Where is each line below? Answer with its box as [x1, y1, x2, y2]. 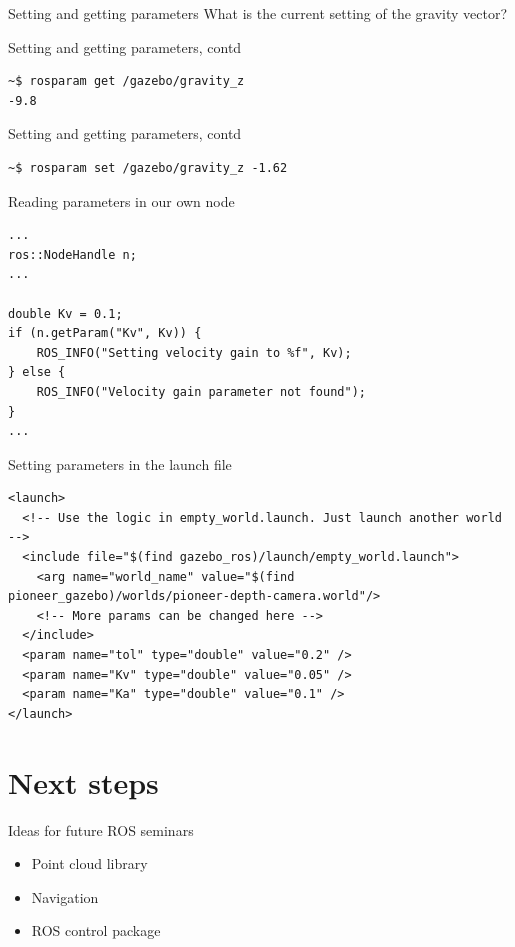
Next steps [8, 761, 159, 802]
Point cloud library [31, 853, 148, 874]
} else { [8, 365, 66, 380]
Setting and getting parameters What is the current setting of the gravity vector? [8, 3, 508, 23]
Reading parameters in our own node [8, 190, 235, 211]
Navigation [31, 886, 99, 907]
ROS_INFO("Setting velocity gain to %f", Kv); [36, 345, 352, 360]
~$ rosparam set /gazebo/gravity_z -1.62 [8, 160, 288, 175]
